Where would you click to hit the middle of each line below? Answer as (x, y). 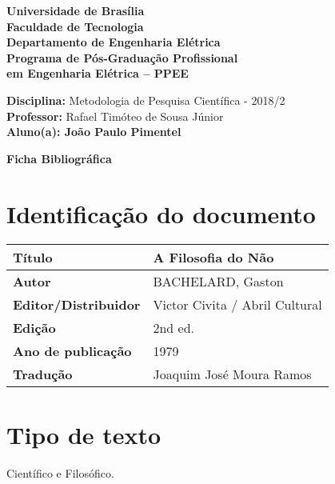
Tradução (43, 374)
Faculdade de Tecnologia (75, 26)
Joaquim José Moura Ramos (232, 374)
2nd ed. (174, 328)
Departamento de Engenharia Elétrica (114, 42)
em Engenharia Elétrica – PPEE (98, 73)
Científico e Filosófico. (60, 473)
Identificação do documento (161, 213)
